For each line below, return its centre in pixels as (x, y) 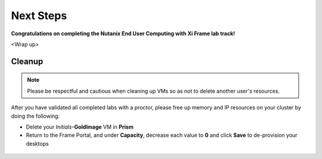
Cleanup (27, 61)
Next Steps (39, 16)
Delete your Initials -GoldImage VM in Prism (80, 127)
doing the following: (35, 116)
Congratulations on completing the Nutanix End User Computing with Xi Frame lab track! (123, 33)
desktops (37, 143)
